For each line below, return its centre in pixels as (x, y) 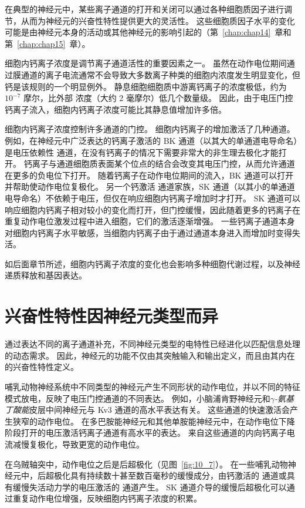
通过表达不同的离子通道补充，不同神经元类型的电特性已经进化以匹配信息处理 (152, 344)
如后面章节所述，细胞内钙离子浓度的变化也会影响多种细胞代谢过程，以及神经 (152, 263)
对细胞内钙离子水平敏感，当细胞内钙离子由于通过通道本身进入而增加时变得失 (152, 232)
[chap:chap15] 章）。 (54, 43)
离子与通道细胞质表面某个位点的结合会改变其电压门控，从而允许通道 (163, 164)
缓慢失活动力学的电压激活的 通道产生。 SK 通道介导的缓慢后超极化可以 (150, 487)
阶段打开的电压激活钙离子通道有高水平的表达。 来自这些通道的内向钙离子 (146, 433)
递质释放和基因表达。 (46, 275)
